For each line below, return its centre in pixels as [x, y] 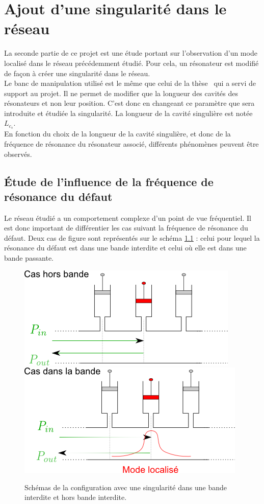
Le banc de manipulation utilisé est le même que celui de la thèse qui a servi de [130, 83]
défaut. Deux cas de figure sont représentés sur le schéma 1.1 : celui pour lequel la [132, 237]
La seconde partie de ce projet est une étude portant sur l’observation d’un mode [131, 53]
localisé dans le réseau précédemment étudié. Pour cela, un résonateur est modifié [131, 63]
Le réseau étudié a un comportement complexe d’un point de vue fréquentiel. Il [128, 217]
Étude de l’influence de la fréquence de [109, 181]
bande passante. [29, 258]
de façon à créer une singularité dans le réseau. [77, 73]
